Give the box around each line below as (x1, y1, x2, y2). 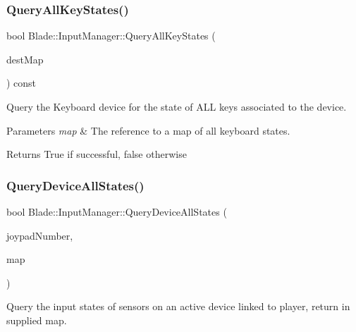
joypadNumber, (6, 228, 73, 242)
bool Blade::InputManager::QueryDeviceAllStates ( (6, 204, 227, 219)
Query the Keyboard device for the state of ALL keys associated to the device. (6, 99, 347, 113)
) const (6, 75, 37, 90)
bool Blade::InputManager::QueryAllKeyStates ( (6, 28, 216, 43)
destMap (6, 51, 44, 66)
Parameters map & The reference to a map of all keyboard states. (6, 123, 290, 137)
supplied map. (6, 312, 67, 327)
